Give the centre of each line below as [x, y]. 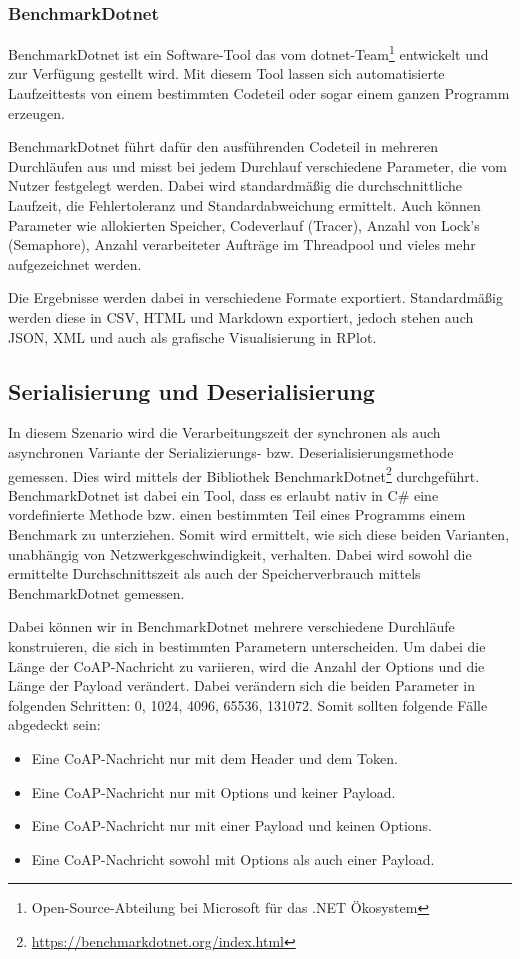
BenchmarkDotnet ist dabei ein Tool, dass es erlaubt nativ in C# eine [223, 494]
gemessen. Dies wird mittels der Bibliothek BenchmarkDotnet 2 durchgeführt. [244, 474]
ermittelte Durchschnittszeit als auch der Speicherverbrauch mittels [214, 573]
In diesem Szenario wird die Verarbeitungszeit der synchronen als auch [224, 432]
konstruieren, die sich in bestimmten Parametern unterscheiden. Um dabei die [247, 645]
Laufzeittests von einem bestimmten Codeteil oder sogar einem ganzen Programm [259, 93]
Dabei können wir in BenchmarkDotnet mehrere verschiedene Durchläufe [231, 626]
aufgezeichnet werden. [75, 263]
